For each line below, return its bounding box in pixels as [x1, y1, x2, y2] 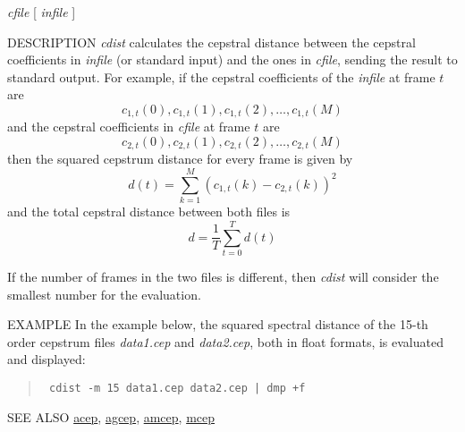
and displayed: [7, 350, 86, 368]
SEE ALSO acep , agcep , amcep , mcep [7, 407, 216, 426]
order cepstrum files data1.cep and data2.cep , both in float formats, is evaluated [7, 332, 444, 351]
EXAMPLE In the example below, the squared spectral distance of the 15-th [7, 315, 428, 334]
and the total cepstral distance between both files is [7, 202, 291, 221]
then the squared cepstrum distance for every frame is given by [7, 149, 353, 168]
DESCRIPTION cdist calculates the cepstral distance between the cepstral [7, 32, 416, 51]
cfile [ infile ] [7, 3, 76, 21]
